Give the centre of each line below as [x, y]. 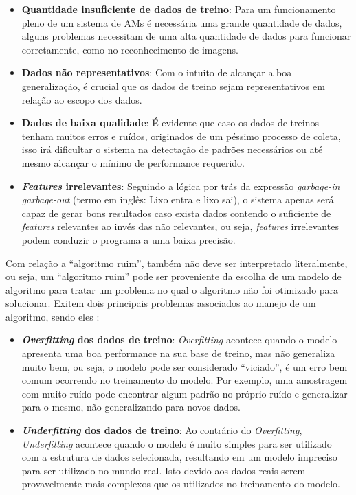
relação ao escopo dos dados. [82, 99]
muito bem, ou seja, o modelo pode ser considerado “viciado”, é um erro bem [185, 366]
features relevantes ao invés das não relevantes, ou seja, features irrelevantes [180, 226]
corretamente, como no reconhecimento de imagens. [130, 49]
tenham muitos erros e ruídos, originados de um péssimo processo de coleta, [181, 136]
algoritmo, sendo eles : [53, 316]
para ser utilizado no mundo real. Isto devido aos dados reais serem [164, 470]
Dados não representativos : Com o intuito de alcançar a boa [157, 72]
